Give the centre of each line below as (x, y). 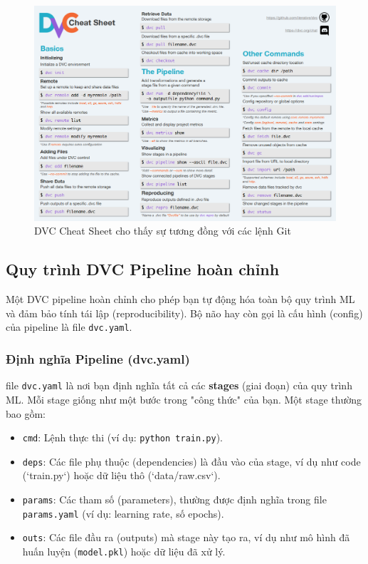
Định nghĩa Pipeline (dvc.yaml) (98, 359)
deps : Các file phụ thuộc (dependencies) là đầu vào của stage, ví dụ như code (191, 461)
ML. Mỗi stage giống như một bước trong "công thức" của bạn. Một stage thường (184, 399)
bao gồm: (26, 413)
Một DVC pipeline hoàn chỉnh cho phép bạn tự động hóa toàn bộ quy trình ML (180, 299)
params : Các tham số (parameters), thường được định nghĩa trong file (174, 499)
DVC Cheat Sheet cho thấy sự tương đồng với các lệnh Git (163, 231)
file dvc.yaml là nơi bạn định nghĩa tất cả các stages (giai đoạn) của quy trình (179, 385)
